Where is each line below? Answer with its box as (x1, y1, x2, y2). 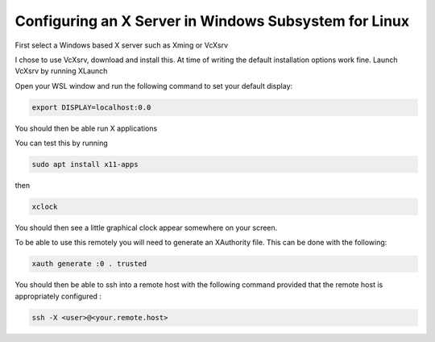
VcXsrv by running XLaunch (14, 66, 108, 76)
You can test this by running (14, 138, 108, 148)
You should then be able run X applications (14, 123, 158, 133)
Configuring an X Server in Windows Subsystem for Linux (14, 12, 410, 30)
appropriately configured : (14, 291, 102, 301)
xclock (31, 202, 58, 211)
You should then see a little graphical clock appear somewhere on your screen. (14, 223, 278, 233)
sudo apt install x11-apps (31, 160, 139, 169)
